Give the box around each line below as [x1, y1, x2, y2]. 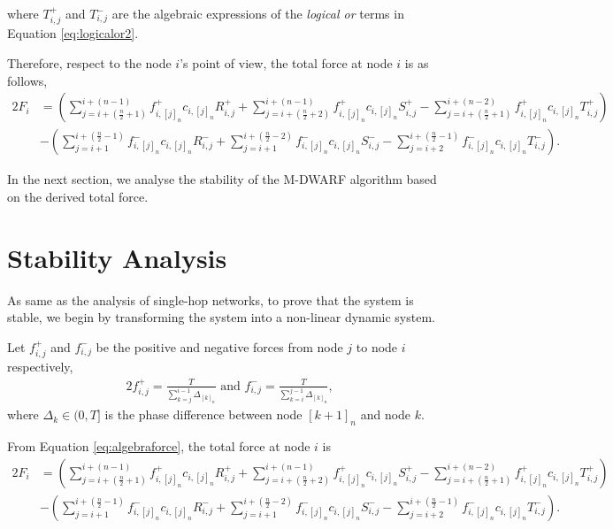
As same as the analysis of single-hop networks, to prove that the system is [7, 290, 414, 309]
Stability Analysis [7, 239, 227, 275]
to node [356, 337, 398, 356]
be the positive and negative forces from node [96, 337, 343, 356]
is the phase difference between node [104, 405, 303, 424]
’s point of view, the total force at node [180, 54, 393, 73]
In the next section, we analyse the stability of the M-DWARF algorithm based [7, 170, 437, 188]
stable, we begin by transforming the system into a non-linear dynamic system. [7, 308, 435, 326]
